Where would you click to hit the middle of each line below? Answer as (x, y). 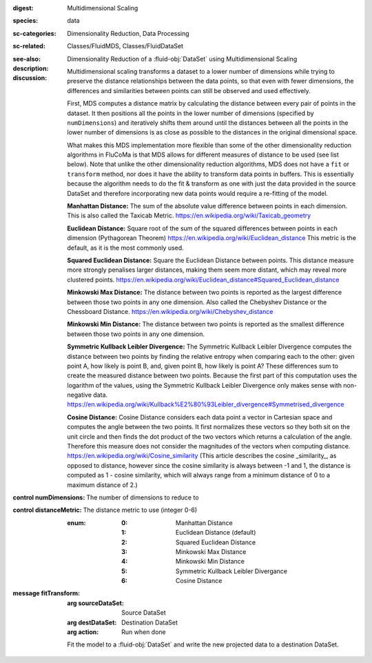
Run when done (144, 632)
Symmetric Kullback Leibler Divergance (232, 571)
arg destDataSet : (92, 622)
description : (31, 68)
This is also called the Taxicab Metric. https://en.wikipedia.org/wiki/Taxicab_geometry (189, 216)
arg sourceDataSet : (95, 603)
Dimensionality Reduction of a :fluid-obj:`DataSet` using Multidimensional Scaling (182, 59)
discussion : (30, 78)
